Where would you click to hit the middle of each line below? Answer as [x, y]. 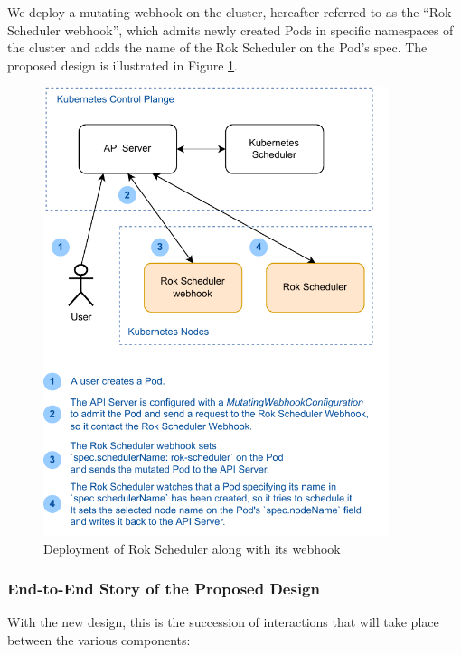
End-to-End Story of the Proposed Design [164, 589]
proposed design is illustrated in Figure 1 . [122, 65]
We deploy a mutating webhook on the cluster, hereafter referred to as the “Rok [230, 12]
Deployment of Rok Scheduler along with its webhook [192, 548]
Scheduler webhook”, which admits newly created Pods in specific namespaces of [230, 29]
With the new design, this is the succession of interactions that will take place [223, 622]
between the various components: [99, 639]
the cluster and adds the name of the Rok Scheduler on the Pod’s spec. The [217, 47]
